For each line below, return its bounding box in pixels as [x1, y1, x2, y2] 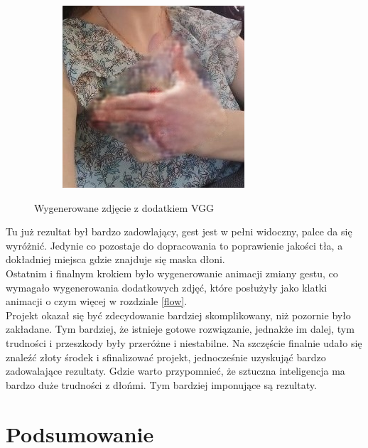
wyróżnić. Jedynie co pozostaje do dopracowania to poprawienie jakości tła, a [6, 238, 343, 252]
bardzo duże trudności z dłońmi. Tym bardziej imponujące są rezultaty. [6, 377, 317, 392]
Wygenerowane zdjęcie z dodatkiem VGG [34, 200, 214, 215]
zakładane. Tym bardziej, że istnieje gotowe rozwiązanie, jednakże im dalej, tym [6, 321, 355, 336]
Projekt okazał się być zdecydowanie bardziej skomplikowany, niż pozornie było [6, 307, 351, 322]
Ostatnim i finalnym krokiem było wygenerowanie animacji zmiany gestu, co [6, 265, 338, 280]
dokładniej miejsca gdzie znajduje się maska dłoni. [6, 252, 225, 267]
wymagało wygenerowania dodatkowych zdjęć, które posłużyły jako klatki [6, 279, 328, 294]
